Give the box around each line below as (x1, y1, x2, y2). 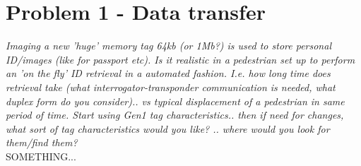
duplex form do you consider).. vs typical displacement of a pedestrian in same (6, 93, 345, 108)
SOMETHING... (6, 148, 76, 163)
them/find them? (6, 135, 78, 150)
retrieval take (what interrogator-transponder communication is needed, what (6, 79, 336, 94)
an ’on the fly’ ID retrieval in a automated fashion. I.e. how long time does (6, 66, 331, 81)
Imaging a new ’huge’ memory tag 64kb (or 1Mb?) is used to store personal (6, 38, 331, 53)
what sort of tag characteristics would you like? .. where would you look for (6, 121, 330, 136)
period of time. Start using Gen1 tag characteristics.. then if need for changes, (6, 107, 344, 122)
